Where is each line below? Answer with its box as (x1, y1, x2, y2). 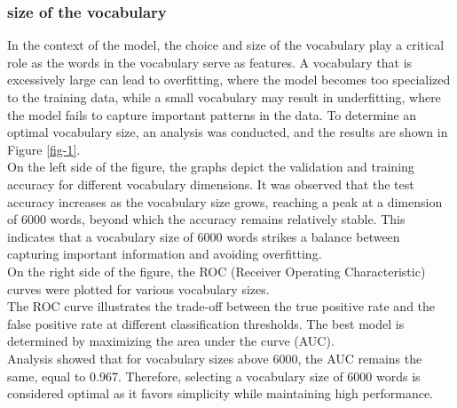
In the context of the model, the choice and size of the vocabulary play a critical (7, 36, 445, 54)
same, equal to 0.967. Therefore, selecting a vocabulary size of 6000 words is (7, 366, 421, 385)
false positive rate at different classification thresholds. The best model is (7, 314, 405, 332)
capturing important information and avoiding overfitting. (7, 244, 322, 263)
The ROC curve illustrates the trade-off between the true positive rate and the (7, 297, 436, 316)
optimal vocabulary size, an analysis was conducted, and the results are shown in (7, 123, 448, 141)
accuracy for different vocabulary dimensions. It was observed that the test (7, 174, 414, 193)
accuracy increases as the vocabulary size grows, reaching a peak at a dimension (7, 192, 443, 211)
